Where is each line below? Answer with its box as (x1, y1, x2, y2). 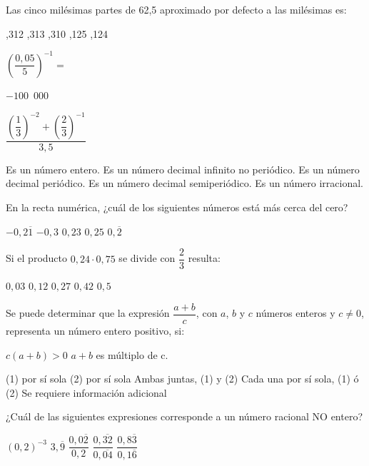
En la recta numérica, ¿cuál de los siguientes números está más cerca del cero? (6, 200, 348, 214)
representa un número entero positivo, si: (6, 323, 185, 338)
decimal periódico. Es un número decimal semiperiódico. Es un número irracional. (6, 176, 363, 191)
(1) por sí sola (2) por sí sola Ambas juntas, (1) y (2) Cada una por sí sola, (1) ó (6, 371, 359, 386)
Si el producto (6, 250, 68, 265)
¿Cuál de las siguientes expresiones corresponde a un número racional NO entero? (6, 409, 363, 424)
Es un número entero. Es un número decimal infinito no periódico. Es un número (6, 161, 360, 176)
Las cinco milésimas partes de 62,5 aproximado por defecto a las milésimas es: (6, 2, 347, 16)
